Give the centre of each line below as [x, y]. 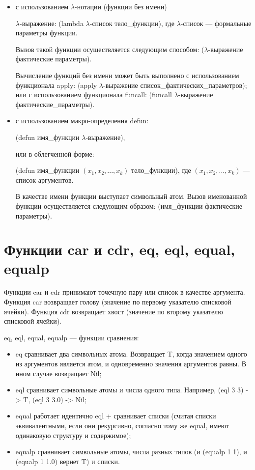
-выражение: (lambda [51, 23]
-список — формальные [216, 23]
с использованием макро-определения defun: [82, 121]
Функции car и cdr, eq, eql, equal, [120, 249]
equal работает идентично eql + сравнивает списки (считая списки [116, 416]
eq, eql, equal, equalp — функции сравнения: [71, 337]
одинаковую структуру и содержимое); [73, 435]
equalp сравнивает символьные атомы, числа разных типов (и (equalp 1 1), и [131, 452]
